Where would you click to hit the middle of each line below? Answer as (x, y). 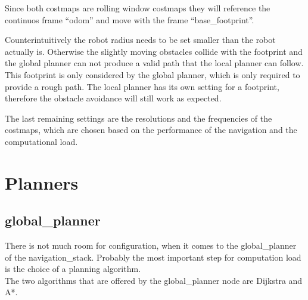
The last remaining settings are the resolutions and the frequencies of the (139, 118)
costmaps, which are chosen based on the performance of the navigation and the (151, 130)
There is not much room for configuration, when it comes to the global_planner (151, 245)
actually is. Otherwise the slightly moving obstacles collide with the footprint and (154, 51)
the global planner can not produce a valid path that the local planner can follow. (154, 63)
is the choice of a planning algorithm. (73, 269)
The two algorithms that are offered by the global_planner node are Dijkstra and (154, 280)
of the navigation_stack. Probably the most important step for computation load (153, 257)
